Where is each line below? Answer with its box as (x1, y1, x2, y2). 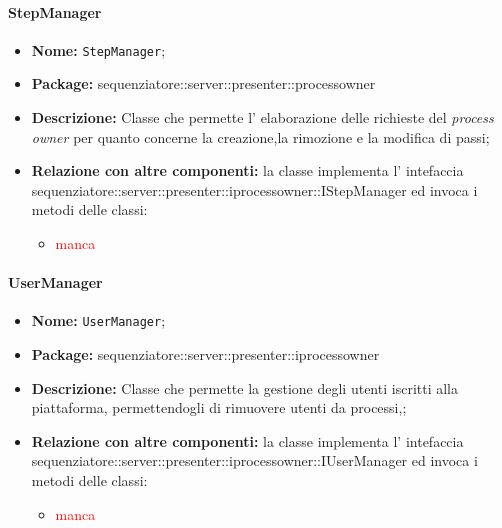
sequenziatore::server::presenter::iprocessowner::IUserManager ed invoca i (31, 450, 478, 471)
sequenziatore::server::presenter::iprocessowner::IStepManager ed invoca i (31, 179, 478, 200)
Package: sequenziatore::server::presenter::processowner (31, 73, 376, 94)
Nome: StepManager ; (31, 39, 166, 60)
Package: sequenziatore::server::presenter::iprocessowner (31, 344, 380, 365)
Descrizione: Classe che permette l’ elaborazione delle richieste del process (31, 107, 494, 128)
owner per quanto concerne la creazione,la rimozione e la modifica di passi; (31, 126, 490, 147)
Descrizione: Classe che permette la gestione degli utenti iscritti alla (31, 377, 458, 398)
